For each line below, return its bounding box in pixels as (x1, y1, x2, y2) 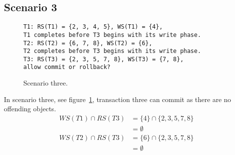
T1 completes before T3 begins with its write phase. (23, 31, 201, 38)
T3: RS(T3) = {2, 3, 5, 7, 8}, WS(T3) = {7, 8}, (23, 55, 184, 63)
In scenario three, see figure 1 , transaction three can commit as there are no (4, 94, 231, 104)
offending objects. (4, 103, 56, 114)
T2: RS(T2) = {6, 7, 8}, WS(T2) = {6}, (23, 39, 152, 47)
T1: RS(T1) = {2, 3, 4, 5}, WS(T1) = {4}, (23, 23, 163, 31)
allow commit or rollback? (23, 64, 110, 71)
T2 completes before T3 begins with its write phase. (23, 48, 201, 55)
